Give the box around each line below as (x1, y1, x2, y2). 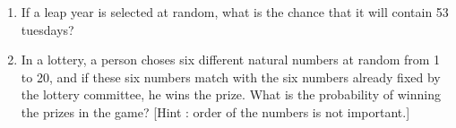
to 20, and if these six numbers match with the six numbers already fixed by (21, 67, 441, 86)
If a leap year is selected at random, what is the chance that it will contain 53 (21, 3, 449, 21)
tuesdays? (21, 20, 74, 38)
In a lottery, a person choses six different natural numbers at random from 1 (21, 50, 441, 69)
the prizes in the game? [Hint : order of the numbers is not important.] (21, 102, 410, 121)
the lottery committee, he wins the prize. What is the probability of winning (21, 85, 441, 104)
